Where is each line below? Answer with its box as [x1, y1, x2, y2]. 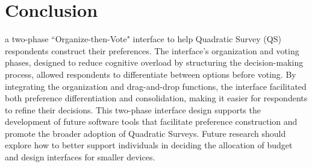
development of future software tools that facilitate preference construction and [5, 115, 298, 128]
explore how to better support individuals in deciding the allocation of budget [5, 139, 293, 151]
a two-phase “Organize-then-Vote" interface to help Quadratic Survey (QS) [5, 33, 281, 45]
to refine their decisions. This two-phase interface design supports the [5, 103, 261, 116]
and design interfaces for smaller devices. [5, 151, 155, 163]
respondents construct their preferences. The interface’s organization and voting [5, 44, 299, 57]
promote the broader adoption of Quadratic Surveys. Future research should [5, 127, 286, 139]
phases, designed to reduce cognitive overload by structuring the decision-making [5, 56, 304, 69]
